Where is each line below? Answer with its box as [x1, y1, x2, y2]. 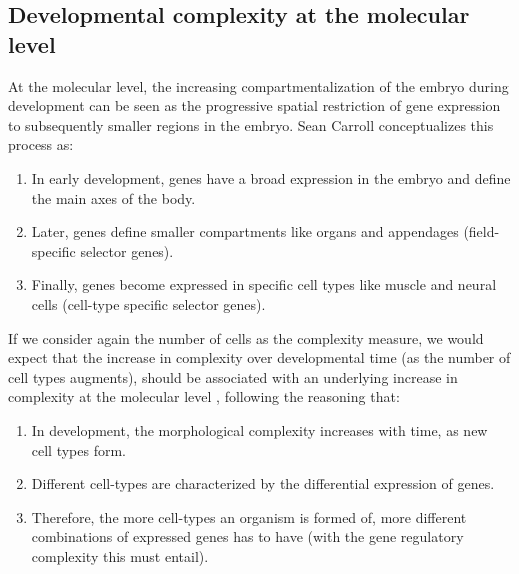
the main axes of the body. [31, 187, 196, 208]
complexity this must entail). [31, 545, 209, 566]
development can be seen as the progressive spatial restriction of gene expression [8, 95, 501, 116]
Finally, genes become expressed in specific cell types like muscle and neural [31, 274, 497, 295]
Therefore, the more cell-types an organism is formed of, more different [31, 506, 467, 527]
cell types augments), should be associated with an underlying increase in [8, 366, 458, 387]
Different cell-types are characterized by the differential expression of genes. [31, 473, 495, 494]
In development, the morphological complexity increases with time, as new [31, 419, 488, 440]
